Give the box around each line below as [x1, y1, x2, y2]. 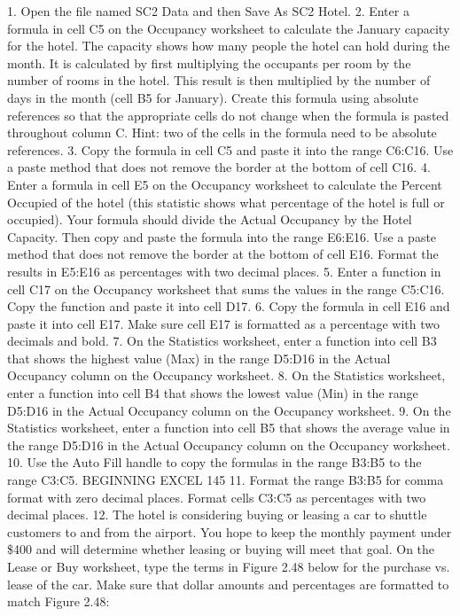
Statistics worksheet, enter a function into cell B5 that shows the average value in [7, 418, 450, 437]
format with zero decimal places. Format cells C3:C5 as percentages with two [7, 487, 426, 506]
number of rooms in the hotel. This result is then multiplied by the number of [7, 71, 431, 90]
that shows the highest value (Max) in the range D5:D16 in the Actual [7, 348, 391, 367]
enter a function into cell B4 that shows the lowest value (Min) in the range [7, 384, 418, 402]
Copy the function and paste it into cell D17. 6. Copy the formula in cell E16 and [7, 297, 450, 316]
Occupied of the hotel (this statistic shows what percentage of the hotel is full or [7, 192, 445, 211]
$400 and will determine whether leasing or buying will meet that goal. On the [7, 540, 435, 558]
